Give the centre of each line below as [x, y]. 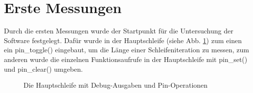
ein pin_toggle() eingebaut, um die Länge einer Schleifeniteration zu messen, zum [126, 50]
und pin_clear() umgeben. [44, 69]
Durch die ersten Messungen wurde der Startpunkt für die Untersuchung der [119, 31]
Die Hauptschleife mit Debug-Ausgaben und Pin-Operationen [116, 85]
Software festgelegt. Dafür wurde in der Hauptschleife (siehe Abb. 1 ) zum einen [123, 40]
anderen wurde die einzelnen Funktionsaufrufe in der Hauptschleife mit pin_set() [126, 59]
